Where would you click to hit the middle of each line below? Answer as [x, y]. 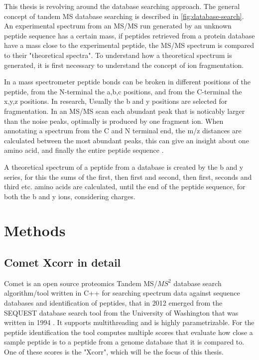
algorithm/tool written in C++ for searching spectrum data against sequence [122, 293]
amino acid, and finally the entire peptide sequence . [84, 150]
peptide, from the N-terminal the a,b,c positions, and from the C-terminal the [123, 91]
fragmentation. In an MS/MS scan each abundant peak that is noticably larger [125, 111]
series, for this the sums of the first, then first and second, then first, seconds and [128, 177]
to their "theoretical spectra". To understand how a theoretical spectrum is [118, 55]
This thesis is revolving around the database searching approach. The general [122, 6]
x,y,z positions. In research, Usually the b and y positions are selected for [116, 101]
